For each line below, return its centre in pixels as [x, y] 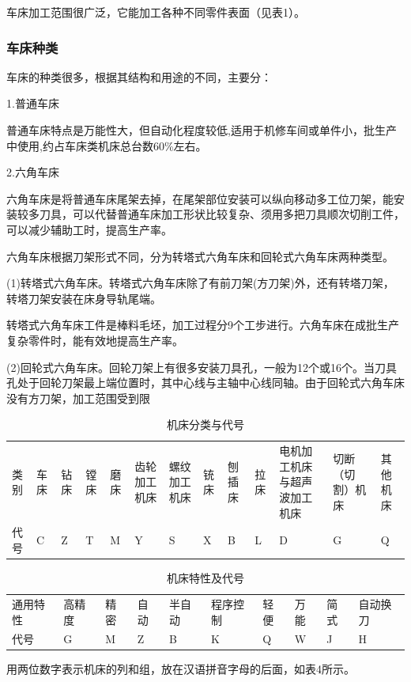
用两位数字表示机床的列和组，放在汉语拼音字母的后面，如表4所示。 [181, 669]
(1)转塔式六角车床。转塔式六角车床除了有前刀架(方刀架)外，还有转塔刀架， [200, 283]
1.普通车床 [33, 103]
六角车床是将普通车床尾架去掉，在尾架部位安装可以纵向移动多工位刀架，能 [200, 198]
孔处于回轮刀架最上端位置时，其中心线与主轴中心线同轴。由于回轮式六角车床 [205, 383]
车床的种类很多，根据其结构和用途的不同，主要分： [139, 76]
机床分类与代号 [205, 424]
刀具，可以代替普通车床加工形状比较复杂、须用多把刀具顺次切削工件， [222, 214]
